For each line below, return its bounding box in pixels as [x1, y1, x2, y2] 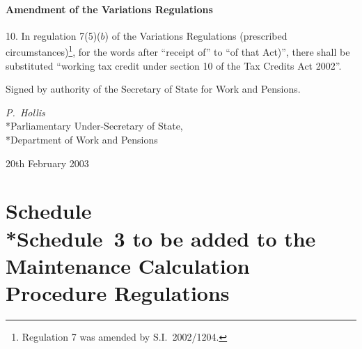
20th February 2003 [6, 155, 89, 170]
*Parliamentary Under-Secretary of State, [6, 118, 183, 133]
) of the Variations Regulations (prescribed [104, 28, 288, 42]
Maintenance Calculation [6, 251, 250, 279]
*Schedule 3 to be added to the [6, 224, 316, 252]
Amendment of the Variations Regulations [6, 1, 213, 16]
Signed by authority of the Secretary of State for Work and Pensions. [6, 82, 301, 96]
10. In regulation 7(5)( [6, 28, 101, 42]
